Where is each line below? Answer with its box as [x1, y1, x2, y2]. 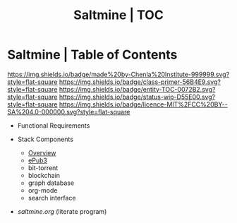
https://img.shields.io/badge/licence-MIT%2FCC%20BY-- [59, 100, 228, 109]
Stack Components [17, 135, 74, 143]
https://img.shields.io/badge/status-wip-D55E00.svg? [59, 92, 216, 101]
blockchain [28, 171, 61, 179]
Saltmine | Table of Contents [7, 47, 178, 63]
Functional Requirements [17, 121, 90, 130]
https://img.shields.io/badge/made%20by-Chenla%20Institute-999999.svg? [7, 70, 230, 78]
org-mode [28, 186, 58, 194]
